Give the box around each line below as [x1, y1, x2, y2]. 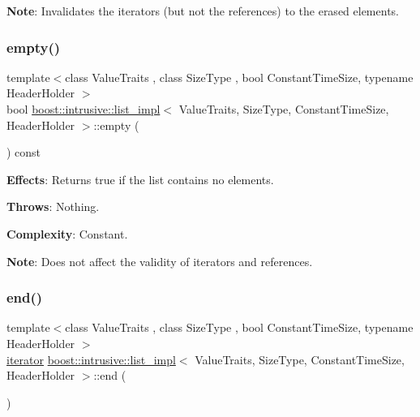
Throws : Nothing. [6, 198, 100, 215]
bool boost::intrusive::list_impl [6, 101, 161, 117]
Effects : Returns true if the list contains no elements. [6, 170, 274, 187]
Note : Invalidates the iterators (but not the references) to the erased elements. [6, 2, 399, 19]
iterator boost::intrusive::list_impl [6, 350, 176, 368]
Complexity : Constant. [6, 225, 128, 242]
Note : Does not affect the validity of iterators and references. [6, 252, 313, 269]
